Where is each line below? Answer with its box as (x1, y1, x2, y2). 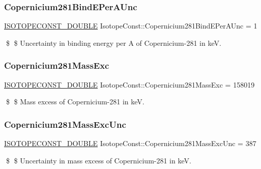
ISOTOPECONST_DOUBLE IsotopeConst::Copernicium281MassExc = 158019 (4, 79, 255, 90)
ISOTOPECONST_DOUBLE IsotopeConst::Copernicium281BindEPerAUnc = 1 (4, 20, 257, 31)
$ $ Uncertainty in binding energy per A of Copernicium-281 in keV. (6, 37, 221, 48)
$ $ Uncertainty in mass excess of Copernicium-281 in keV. (6, 155, 191, 165)
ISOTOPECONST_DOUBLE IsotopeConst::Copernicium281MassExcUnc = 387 (4, 138, 256, 149)
